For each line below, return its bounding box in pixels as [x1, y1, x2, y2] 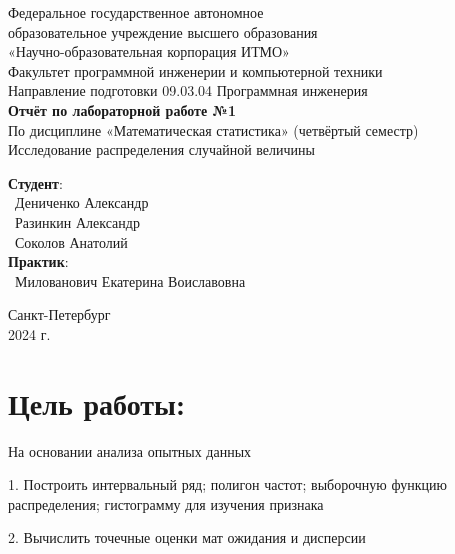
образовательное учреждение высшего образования [8, 21, 318, 42]
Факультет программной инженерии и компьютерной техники [8, 60, 383, 81]
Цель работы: [8, 382, 185, 423]
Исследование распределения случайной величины [8, 139, 315, 160]
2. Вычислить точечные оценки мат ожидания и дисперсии [8, 527, 366, 548]
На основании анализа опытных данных [8, 440, 252, 461]
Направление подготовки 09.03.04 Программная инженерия [8, 80, 368, 101]
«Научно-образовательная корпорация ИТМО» [8, 41, 290, 62]
